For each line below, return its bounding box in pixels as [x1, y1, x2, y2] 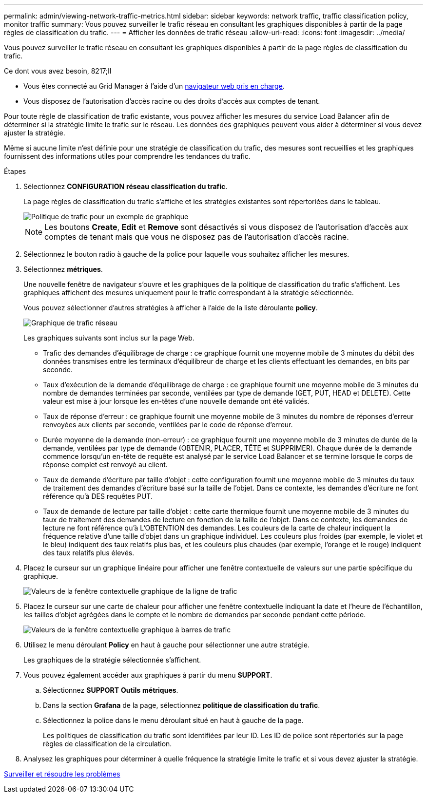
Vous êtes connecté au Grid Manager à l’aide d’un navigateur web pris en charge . [23, 82, 285, 90]
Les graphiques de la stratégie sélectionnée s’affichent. [23, 656, 201, 664]
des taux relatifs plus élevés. [43, 549, 135, 557]
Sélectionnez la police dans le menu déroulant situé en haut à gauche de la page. [43, 716, 304, 724]
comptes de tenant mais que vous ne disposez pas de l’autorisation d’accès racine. [44, 232, 349, 242]
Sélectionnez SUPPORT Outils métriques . [43, 686, 178, 694]
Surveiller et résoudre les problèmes [4, 770, 120, 778]
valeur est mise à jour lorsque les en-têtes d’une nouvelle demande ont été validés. [43, 397, 310, 405]
